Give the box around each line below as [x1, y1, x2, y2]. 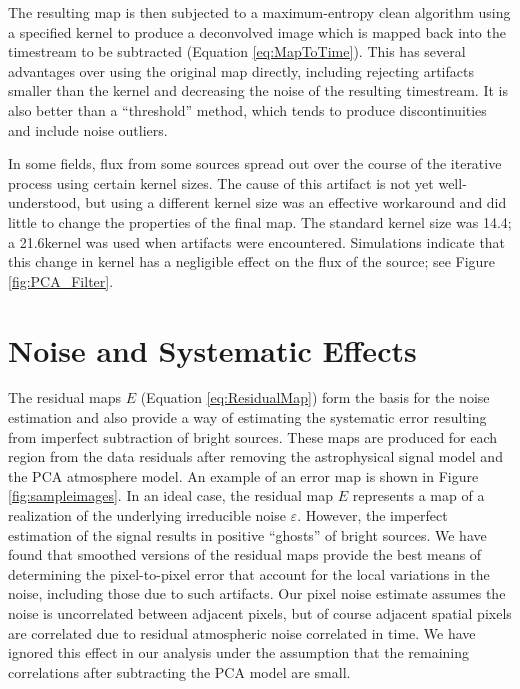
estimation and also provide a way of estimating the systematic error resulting [8, 407, 487, 428]
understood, [8, 192, 81, 213]
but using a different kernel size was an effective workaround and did [85, 192, 507, 213]
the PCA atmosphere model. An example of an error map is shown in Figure [8, 465, 479, 486]
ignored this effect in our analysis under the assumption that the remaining [8, 642, 470, 663]
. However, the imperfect [297, 505, 448, 525]
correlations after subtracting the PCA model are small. [8, 661, 351, 682]
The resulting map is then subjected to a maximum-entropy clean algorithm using [8, 2, 511, 22]
